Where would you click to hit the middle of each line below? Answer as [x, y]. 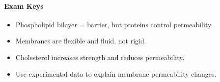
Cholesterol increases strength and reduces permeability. [100, 57]
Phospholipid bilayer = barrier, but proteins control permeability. [114, 24]
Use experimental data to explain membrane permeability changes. [116, 73]
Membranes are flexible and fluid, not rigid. [81, 41]
